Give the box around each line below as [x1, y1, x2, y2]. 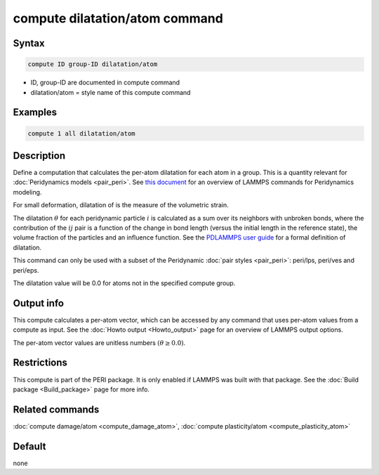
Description [13, 150, 66, 162]
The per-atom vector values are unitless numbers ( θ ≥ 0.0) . [13, 338, 186, 347]
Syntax [13, 37, 45, 49]
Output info [13, 297, 65, 309]
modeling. [13, 188, 42, 196]
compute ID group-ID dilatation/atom [27, 60, 158, 68]
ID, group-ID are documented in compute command [30, 78, 180, 87]
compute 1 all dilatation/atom [27, 129, 136, 137]
